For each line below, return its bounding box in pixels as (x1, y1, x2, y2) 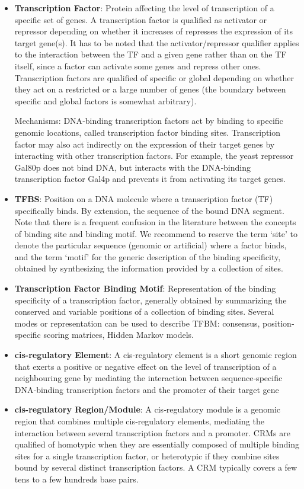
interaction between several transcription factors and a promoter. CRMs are (14, 426, 290, 439)
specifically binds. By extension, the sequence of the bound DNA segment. (14, 204, 284, 216)
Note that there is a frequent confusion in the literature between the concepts (14, 216, 296, 228)
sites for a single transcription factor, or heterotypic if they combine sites (14, 449, 280, 462)
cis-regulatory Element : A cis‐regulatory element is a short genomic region (14, 349, 297, 361)
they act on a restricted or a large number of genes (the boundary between (14, 83, 286, 95)
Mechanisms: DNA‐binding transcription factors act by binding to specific (14, 114, 283, 127)
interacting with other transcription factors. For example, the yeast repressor (14, 149, 294, 162)
